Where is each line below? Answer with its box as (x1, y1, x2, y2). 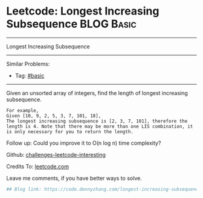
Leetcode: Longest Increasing (6, 4, 159, 18)
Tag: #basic (14, 71, 45, 79)
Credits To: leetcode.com (6, 162, 69, 170)
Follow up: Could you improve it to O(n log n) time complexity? (6, 139, 161, 147)
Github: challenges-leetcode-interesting (6, 151, 106, 158)
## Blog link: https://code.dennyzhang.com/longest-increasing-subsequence (6, 186, 201, 192)
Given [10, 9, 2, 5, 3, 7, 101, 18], (6, 113, 101, 119)
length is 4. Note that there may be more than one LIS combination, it (6, 123, 193, 130)
